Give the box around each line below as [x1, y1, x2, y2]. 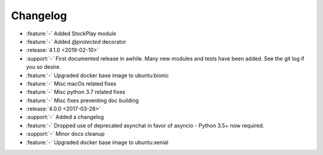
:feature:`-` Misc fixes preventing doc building [26, 96, 139, 104]
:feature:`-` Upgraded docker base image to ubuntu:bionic [26, 72, 169, 79]
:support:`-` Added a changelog [26, 114, 104, 121]
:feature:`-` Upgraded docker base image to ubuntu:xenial [26, 138, 169, 146]
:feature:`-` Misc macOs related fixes [26, 80, 117, 87]
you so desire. [26, 63, 61, 71]
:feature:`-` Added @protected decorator [26, 38, 127, 45]
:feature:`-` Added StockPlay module [26, 30, 117, 37]
